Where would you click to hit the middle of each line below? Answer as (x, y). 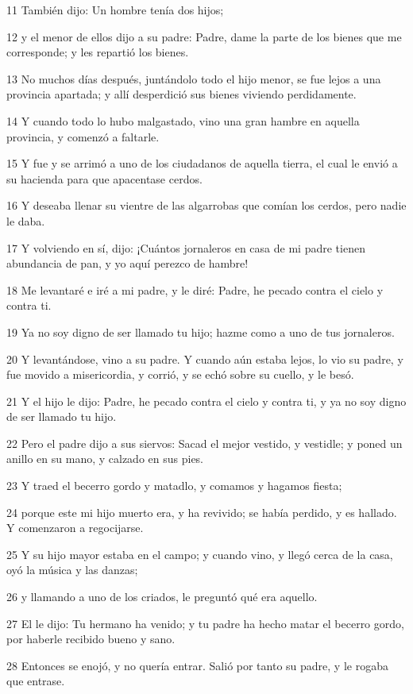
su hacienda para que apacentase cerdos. (104, 178)
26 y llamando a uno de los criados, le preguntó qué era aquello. (162, 597)
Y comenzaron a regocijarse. (75, 528)
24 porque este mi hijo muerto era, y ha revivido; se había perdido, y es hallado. (202, 512)
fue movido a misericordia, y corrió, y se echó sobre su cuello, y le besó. (180, 374)
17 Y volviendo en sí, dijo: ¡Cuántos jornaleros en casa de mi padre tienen (186, 247)
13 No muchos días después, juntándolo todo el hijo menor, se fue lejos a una (194, 78)
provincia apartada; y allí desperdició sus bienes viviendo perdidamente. (181, 94)
